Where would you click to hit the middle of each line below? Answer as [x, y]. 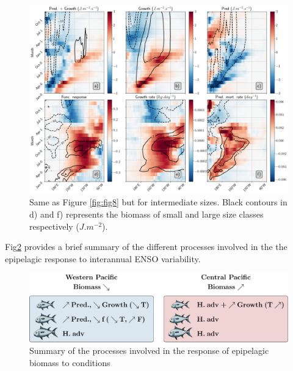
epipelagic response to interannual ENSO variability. [103, 258]
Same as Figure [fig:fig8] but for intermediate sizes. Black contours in [158, 202]
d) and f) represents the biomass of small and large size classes [146, 214]
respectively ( [54, 226]
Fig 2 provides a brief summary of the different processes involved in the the [146, 247]
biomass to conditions [70, 362]
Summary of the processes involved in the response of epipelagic [149, 351]
